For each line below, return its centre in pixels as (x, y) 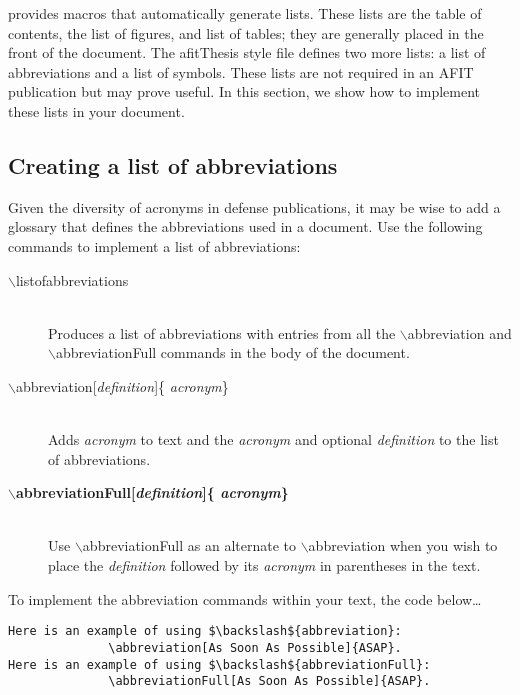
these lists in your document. (96, 110)
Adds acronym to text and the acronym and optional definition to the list (273, 439)
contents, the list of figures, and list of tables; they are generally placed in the (246, 32)
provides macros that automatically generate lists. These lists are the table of (245, 13)
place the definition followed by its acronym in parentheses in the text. (264, 565)
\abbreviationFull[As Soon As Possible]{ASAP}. (269, 681)
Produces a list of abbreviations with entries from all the (222, 332)
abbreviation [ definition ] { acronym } (122, 385)
